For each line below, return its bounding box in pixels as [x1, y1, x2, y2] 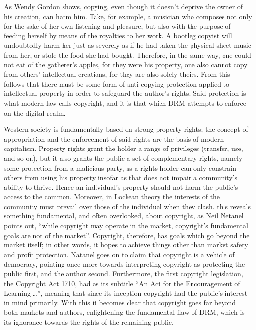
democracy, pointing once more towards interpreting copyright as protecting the [4, 259, 245, 269]
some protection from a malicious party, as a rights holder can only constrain [4, 162, 236, 173]
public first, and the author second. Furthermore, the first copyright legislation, [4, 269, 243, 279]
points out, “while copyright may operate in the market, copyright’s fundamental [4, 220, 248, 231]
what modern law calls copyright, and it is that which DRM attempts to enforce [4, 97, 246, 108]
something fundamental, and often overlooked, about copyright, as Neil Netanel [4, 210, 244, 221]
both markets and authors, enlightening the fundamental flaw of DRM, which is [4, 307, 245, 317]
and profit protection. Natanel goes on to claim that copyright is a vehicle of [4, 249, 235, 259]
